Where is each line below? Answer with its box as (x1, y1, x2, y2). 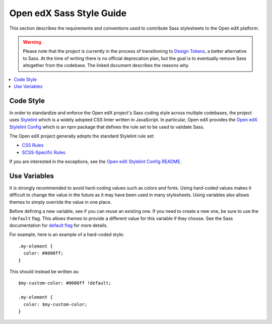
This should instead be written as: (9, 268, 80, 274)
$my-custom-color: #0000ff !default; (18, 280, 112, 286)
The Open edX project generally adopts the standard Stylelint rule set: (9, 133, 155, 139)
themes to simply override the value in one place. (9, 199, 112, 205)
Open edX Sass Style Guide (9, 8, 127, 19)
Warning (23, 39, 41, 45)
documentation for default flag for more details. (9, 222, 108, 228)
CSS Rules (22, 142, 44, 148)
